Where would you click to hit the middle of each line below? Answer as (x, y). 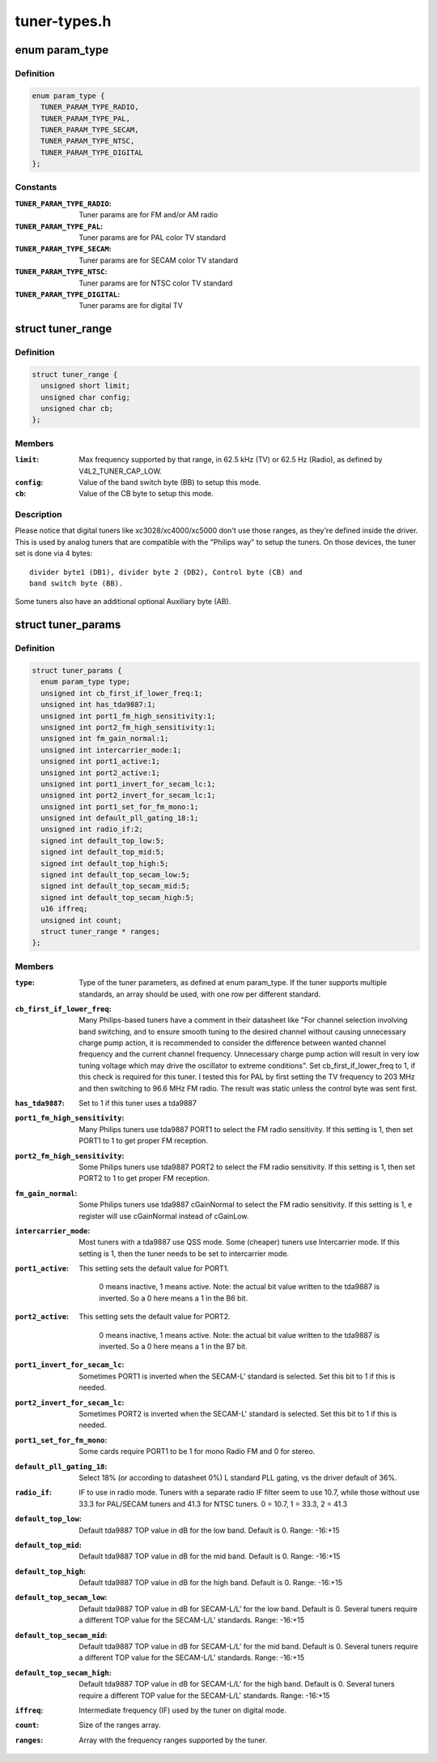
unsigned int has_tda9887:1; (99, 705)
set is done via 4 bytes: (54, 553)
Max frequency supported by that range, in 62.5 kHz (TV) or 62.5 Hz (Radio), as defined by (231, 460)
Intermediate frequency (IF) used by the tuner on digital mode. (182, 1710)
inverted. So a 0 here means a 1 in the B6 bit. (174, 1298)
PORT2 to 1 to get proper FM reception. (144, 1178)
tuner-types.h (63, 21)
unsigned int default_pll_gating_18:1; (120, 818)
